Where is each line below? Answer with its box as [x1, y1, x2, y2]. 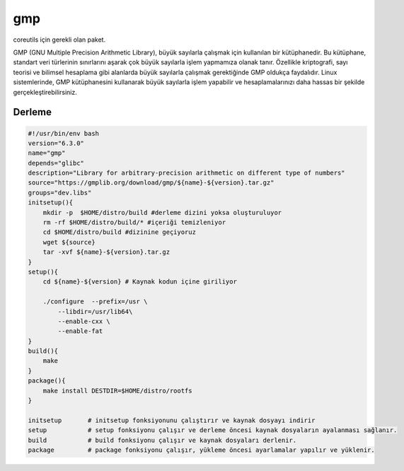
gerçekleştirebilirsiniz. [13, 88, 77, 96]
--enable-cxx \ [57, 317, 111, 325]
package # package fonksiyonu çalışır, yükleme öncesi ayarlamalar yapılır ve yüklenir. [28, 446, 375, 454]
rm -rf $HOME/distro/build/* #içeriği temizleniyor [42, 219, 226, 226]
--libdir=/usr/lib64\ [57, 308, 133, 315]
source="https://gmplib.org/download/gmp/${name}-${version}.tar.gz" [28, 179, 275, 187]
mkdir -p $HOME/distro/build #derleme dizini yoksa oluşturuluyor [42, 209, 282, 216]
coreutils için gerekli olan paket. [13, 35, 106, 44]
